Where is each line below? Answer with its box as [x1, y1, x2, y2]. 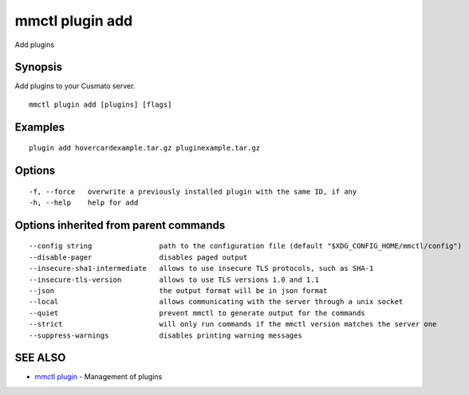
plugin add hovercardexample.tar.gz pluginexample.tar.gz [29, 143, 261, 153]
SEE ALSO [14, 351, 66, 365]
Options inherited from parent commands [14, 218, 226, 232]
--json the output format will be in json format [29, 287, 328, 295]
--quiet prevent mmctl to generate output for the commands [29, 308, 366, 318]
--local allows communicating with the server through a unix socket [29, 297, 404, 307]
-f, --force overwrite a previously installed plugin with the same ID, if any [29, 187, 357, 196]
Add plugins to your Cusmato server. [14, 81, 136, 91]
